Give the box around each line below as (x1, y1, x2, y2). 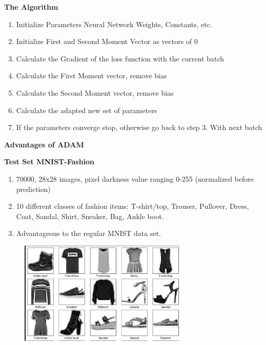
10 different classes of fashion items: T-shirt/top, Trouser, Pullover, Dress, (16, 201, 249, 211)
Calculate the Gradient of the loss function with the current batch (16, 53, 224, 63)
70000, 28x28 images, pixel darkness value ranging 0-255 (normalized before (16, 173, 254, 184)
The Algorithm (4, 2, 58, 12)
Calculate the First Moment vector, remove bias (16, 70, 167, 81)
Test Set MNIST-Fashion (4, 156, 95, 167)
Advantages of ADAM (4, 139, 84, 149)
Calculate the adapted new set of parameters (16, 104, 157, 115)
